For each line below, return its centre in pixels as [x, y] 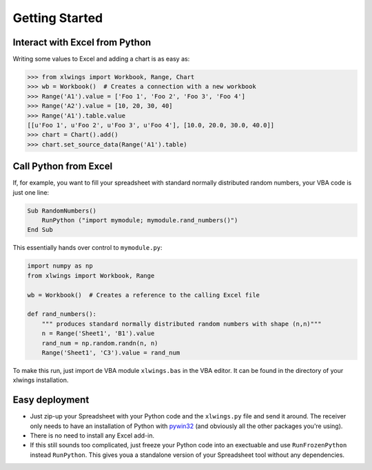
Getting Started [58, 18]
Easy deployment [51, 400]
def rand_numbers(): [62, 314]
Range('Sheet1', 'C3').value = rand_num [111, 352]
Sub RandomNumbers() [62, 211]
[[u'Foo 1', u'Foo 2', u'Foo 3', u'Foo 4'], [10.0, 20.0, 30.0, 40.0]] [151, 125]
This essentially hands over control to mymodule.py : [87, 248]
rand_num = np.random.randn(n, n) [100, 343]
